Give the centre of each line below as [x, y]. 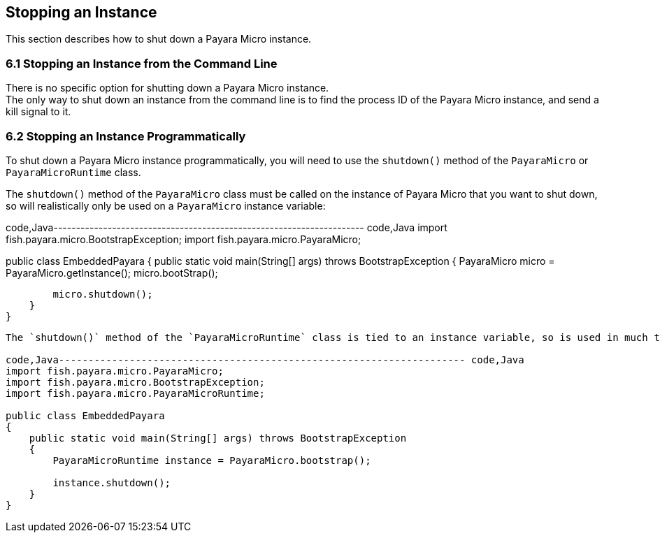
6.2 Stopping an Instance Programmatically [126, 136]
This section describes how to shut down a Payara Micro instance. [159, 39]
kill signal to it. [38, 112]
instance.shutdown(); [112, 482]
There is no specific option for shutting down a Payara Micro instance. [167, 88]
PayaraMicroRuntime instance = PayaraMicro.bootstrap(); [212, 460]
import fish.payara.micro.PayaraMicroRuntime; [135, 393]
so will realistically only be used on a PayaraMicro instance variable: [166, 205]
